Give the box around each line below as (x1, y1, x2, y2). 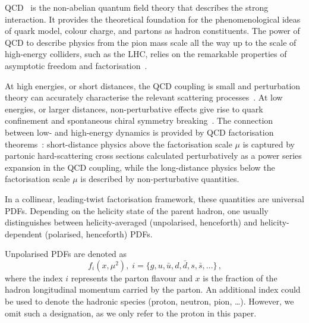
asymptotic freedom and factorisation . (5, 59, 147, 71)
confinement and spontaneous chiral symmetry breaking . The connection (5, 114, 273, 127)
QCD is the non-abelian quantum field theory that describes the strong (5, 1, 269, 13)
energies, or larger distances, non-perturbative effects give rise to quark (5, 102, 263, 115)
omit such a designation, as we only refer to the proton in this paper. (5, 306, 257, 319)
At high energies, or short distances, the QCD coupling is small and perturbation (5, 79, 301, 92)
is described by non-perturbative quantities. (80, 173, 239, 185)
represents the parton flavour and (71, 271, 193, 284)
